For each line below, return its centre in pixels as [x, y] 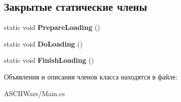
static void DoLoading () [43, 43]
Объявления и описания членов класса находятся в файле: [91, 76]
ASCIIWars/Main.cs [35, 93]
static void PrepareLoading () [52, 27]
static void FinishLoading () [49, 60]
